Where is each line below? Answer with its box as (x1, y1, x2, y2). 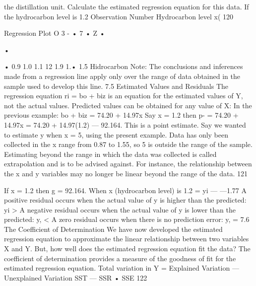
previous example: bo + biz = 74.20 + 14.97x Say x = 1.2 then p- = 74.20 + (4, 110, 239, 120)
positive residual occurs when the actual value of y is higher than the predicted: (4, 195, 247, 205)
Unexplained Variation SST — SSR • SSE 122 (4, 272, 147, 283)
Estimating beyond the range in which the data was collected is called (4, 148, 217, 159)
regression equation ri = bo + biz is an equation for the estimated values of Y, (4, 90, 243, 101)
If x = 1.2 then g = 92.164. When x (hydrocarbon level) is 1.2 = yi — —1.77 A (4, 185, 247, 195)
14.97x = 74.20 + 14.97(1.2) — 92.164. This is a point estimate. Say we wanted (4, 119, 246, 130)
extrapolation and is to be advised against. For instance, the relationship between (4, 158, 252, 169)
